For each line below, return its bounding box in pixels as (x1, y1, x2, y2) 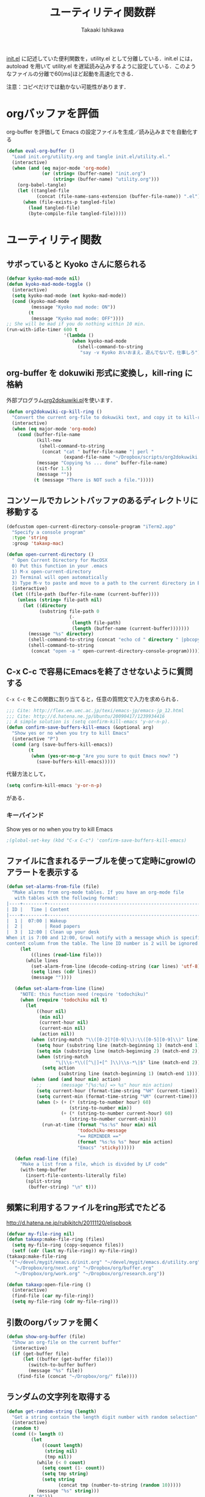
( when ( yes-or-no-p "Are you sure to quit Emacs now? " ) (31, 752, 179, 759)
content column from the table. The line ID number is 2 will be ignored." (6, 941, 203, 947)
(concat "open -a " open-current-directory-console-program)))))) (31, 648, 203, 654)
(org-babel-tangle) (17, 182, 67, 188)
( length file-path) (71, 619, 121, 626)
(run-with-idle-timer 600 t (6, 327, 78, 333)
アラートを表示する (6, 867, 79, 877)
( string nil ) (45, 1448, 78, 1454)
